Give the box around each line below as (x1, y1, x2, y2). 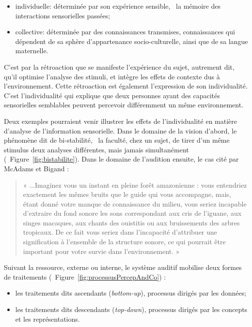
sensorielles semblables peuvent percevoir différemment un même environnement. (4, 100, 244, 110)
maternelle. (15, 45, 48, 56)
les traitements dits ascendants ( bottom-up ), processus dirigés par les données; (15, 288, 247, 298)
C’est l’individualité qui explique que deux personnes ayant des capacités (4, 90, 220, 100)
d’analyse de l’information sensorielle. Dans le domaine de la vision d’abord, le (4, 125, 237, 135)
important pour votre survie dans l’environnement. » (23, 246, 180, 256)
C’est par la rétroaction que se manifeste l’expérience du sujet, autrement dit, (4, 61, 235, 72)
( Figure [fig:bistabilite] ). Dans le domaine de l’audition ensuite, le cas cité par (4, 154, 239, 164)
